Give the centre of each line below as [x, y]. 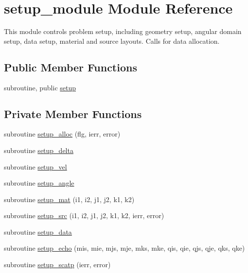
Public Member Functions [71, 67]
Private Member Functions [73, 113]
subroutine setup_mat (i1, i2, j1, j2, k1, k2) [69, 199]
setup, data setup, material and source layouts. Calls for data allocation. [112, 41]
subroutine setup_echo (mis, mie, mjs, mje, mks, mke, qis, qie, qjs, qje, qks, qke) [124, 248]
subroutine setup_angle [39, 183]
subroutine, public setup [40, 87]
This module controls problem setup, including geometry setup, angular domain [123, 31]
